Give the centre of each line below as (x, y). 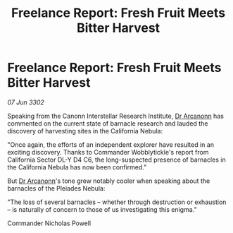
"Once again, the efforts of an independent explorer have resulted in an (111, 144)
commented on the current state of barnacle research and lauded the (108, 123)
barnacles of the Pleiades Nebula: (56, 188)
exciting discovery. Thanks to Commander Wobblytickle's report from (108, 152)
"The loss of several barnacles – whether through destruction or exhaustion (117, 202)
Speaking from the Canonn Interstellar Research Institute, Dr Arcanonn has (115, 116)
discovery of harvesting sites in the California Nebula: (85, 131)
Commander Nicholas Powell (49, 223)
